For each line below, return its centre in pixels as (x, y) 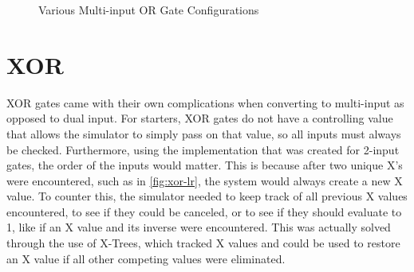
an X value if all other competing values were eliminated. (146, 258)
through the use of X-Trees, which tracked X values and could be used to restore (203, 243)
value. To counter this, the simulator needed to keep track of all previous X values (207, 196)
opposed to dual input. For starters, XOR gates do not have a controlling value (200, 118)
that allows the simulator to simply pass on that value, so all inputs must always (204, 133)
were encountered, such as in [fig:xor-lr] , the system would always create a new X (205, 180)
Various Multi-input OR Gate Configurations (149, 10)
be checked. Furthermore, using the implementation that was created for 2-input (203, 149)
